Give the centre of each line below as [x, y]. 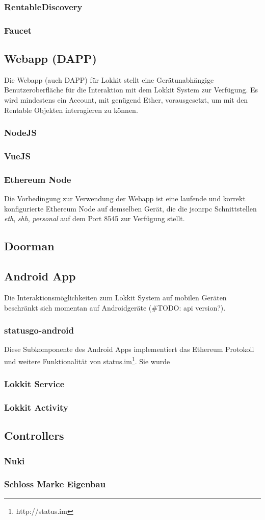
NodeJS [20, 133]
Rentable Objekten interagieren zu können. [71, 110]
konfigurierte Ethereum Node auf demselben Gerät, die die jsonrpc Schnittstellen [130, 208]
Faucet [18, 30]
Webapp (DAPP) [50, 58]
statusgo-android [39, 330]
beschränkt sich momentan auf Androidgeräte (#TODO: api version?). [115, 307]
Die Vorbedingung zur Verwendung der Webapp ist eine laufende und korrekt [125, 198]
